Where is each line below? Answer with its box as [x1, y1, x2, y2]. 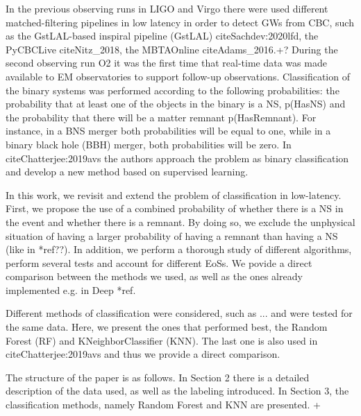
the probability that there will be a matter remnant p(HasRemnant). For [6, 110, 317, 124]
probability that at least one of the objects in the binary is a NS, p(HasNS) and [6, 96, 346, 111]
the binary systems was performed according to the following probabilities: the [6, 83, 339, 97]
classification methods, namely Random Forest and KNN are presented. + [6, 397, 321, 412]
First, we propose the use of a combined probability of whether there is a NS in [6, 201, 344, 216]
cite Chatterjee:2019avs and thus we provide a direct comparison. [6, 347, 280, 361]
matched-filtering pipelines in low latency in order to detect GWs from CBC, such [6, 15, 354, 29]
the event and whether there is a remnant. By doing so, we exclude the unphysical [6, 214, 355, 229]
